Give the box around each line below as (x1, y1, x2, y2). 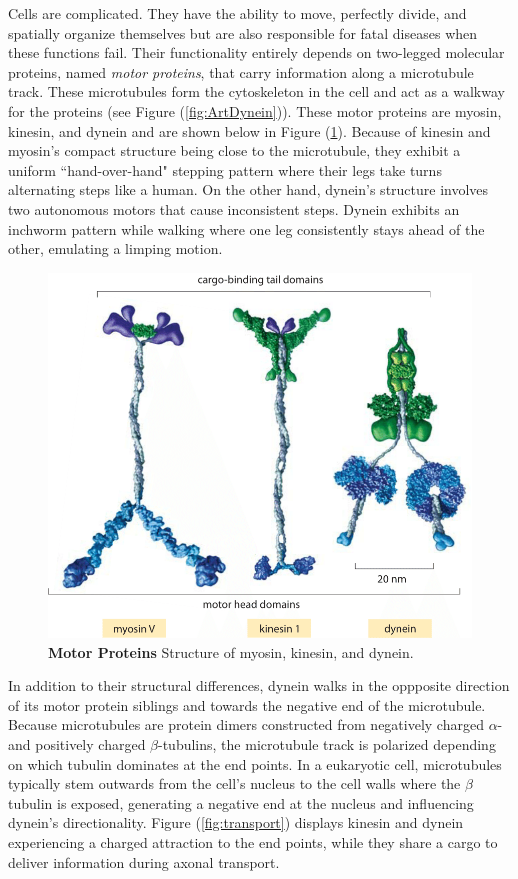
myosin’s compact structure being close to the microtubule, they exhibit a (8, 140, 461, 161)
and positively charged (8, 733, 146, 754)
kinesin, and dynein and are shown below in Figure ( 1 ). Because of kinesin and (8, 120, 491, 141)
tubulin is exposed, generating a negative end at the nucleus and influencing (8, 792, 474, 813)
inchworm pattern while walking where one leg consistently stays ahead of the (8, 218, 485, 239)
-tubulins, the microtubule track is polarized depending (158, 733, 496, 754)
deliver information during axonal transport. (8, 851, 280, 872)
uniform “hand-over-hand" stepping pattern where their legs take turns (8, 159, 442, 180)
